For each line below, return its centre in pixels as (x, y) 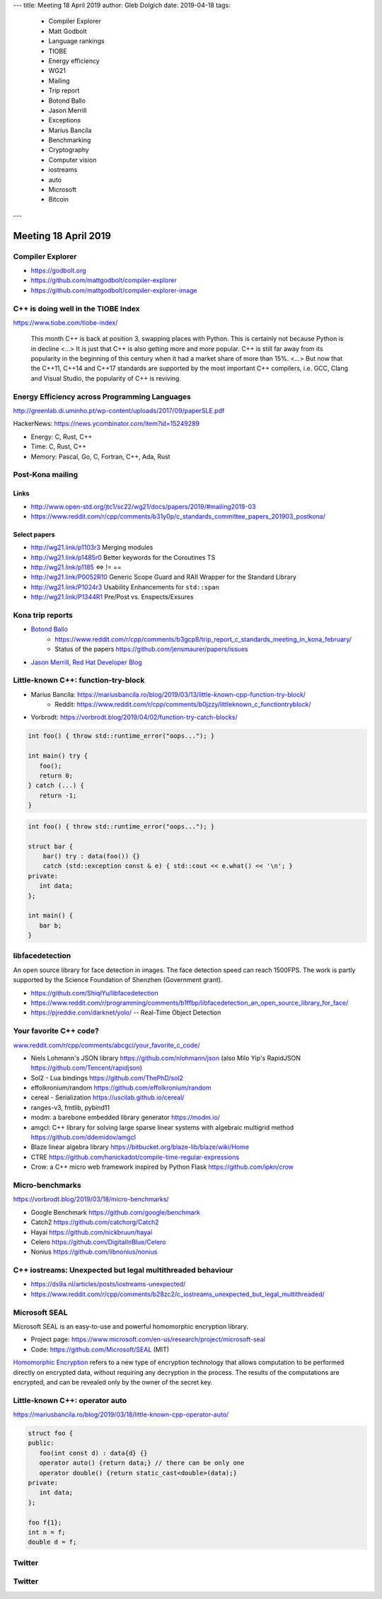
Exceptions (65, 120)
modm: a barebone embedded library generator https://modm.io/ (126, 1117)
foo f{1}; (45, 1522)
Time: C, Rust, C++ (59, 446)
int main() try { (58, 756)
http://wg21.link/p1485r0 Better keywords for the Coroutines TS (123, 557)
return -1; (58, 795)
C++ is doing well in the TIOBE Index (77, 308)
